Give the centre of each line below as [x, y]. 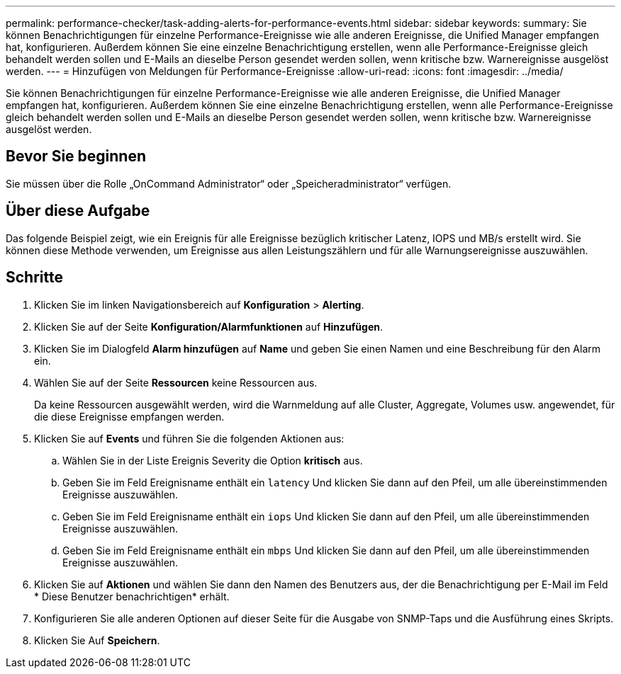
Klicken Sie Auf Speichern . [97, 640]
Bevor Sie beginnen [76, 156]
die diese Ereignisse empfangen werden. [129, 416]
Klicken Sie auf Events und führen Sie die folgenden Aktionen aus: [189, 438]
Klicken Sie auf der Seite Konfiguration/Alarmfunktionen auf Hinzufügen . [209, 326]
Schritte [34, 278]
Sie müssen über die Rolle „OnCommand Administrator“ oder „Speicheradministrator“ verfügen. [229, 183]
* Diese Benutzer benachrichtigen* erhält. [132, 596]
